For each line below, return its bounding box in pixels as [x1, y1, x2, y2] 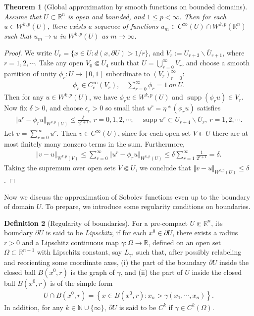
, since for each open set [118, 128, 191, 138]
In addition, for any [4, 302, 63, 312]
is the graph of [70, 266, 115, 277]
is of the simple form [50, 277, 113, 288]
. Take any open [35, 57, 84, 68]
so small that [105, 103, 145, 113]
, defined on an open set [148, 237, 221, 247]
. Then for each [179, 11, 226, 21]
